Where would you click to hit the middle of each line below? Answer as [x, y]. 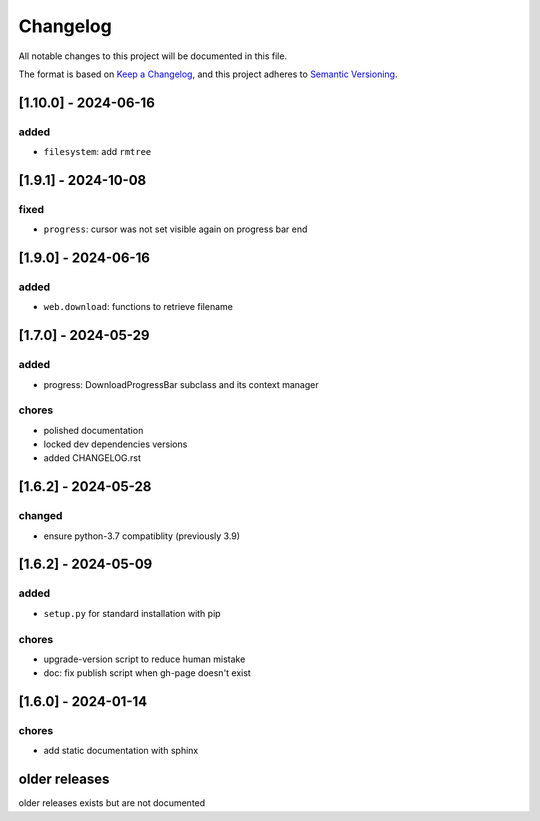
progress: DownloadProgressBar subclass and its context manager [181, 384]
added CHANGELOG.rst [92, 458]
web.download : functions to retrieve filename [138, 307]
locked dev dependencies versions [115, 444]
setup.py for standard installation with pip [132, 613]
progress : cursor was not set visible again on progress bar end [175, 229]
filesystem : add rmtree [97, 152]
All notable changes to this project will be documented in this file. [153, 56]
